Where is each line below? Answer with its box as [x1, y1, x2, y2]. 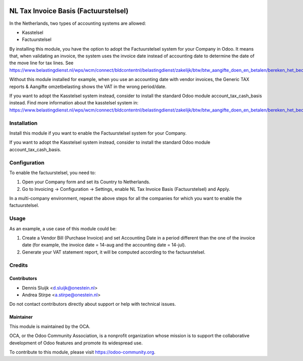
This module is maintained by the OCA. [9, 323, 90, 329]
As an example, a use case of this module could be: [9, 225, 117, 231]
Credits [9, 261, 28, 268]
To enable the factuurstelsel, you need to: [9, 170, 96, 176]
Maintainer [9, 314, 33, 320]
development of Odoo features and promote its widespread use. [9, 340, 143, 346]
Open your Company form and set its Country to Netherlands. [22, 179, 150, 185]
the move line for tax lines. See [9, 60, 74, 66]
